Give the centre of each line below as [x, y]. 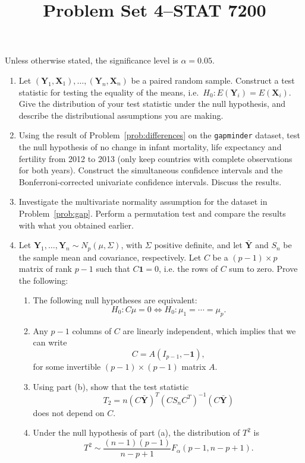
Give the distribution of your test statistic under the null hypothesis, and [152, 104]
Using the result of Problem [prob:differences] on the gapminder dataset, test [159, 135]
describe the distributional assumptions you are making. [121, 115]
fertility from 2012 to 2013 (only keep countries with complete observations [155, 158]
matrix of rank [45, 269]
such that [113, 269]
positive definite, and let [198, 245]
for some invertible [67, 366]
